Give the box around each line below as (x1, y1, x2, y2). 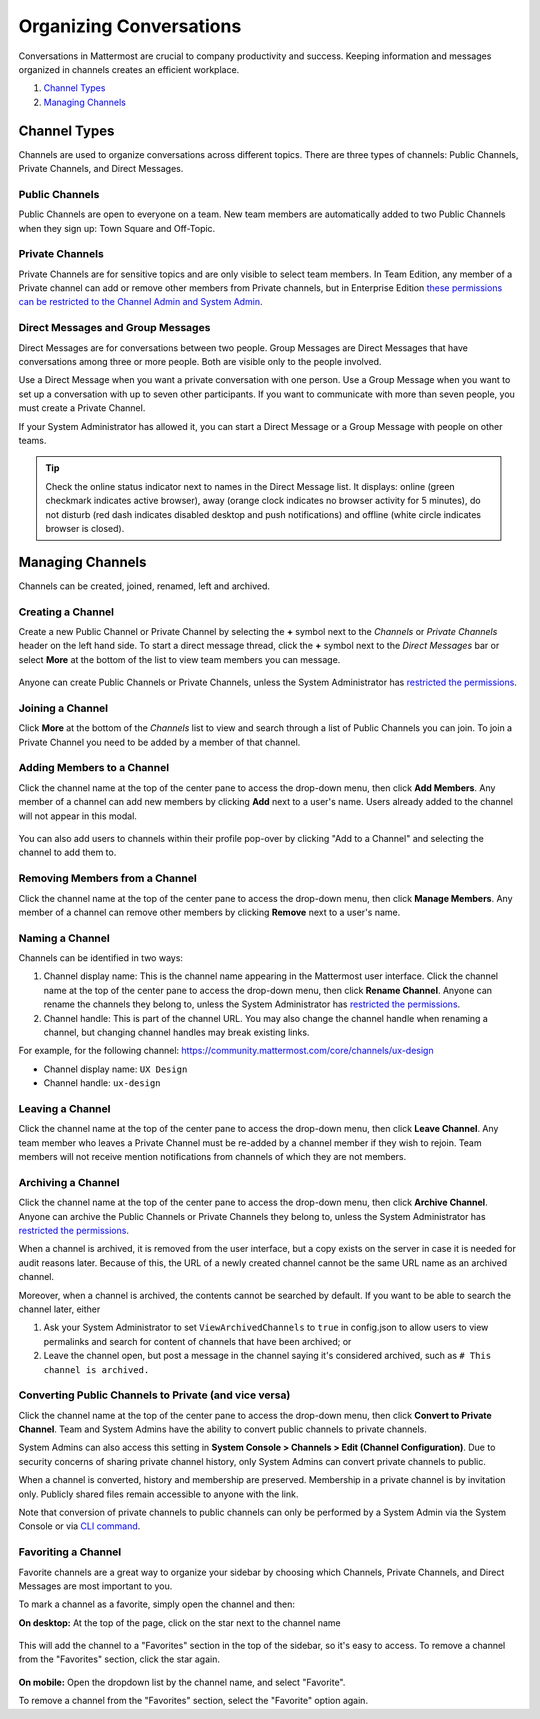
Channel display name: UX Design (43, 1063, 188, 1075)
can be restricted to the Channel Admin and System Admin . (18, 296, 264, 308)
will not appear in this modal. (18, 810, 137, 822)
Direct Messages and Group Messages (18, 321, 211, 335)
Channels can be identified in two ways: (18, 952, 184, 964)
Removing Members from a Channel (18, 871, 197, 885)
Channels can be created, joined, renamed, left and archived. (18, 580, 270, 592)
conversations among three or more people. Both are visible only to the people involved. (18, 356, 382, 367)
